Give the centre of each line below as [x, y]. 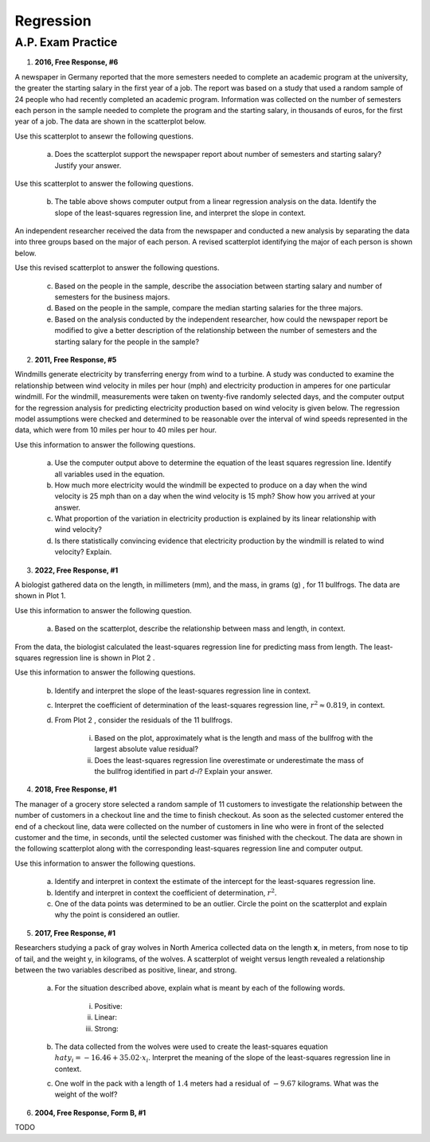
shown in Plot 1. [41, 596]
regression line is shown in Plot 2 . [99, 658]
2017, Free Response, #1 [75, 933]
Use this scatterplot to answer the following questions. [104, 183]
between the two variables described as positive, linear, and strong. [126, 970]
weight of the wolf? [86, 1094]
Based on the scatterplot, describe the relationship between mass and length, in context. [200, 628]
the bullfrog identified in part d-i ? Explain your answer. [184, 772]
